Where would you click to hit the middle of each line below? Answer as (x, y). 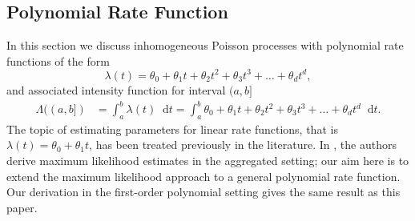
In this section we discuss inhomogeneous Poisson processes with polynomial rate (205, 45)
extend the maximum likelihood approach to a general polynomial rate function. (203, 176)
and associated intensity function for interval (116, 89)
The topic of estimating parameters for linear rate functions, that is (172, 129)
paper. (22, 207)
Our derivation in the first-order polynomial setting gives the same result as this (203, 192)
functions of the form (58, 60)
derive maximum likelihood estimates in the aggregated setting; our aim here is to (208, 160)
